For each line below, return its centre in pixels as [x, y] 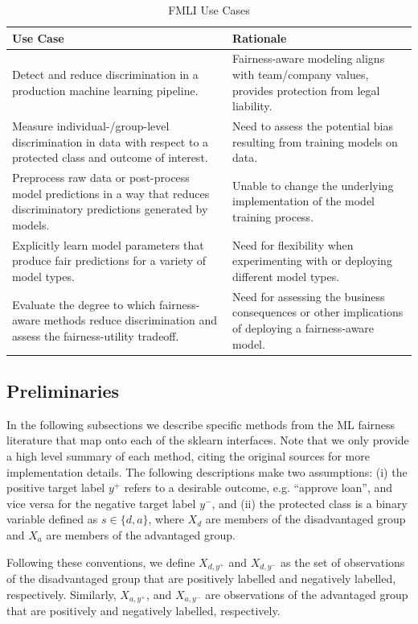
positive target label [56, 488]
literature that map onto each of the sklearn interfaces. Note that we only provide [208, 440]
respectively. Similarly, [61, 594]
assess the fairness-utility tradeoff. [96, 335]
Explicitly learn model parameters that [108, 244]
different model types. [286, 276]
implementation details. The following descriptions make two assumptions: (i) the [207, 471]
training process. [273, 217]
